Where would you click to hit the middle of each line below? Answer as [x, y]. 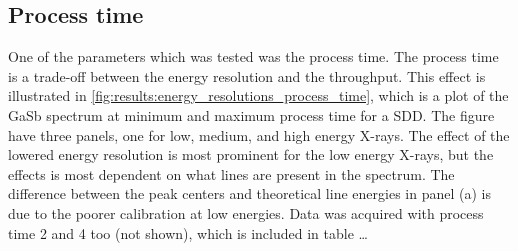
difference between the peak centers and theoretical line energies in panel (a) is [249, 193]
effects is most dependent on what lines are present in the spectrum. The [231, 173]
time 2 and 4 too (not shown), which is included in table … [188, 232]
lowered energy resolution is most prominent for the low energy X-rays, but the [251, 154]
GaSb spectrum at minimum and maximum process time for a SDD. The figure [251, 114]
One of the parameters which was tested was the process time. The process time [253, 56]
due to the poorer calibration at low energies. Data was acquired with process [246, 212]
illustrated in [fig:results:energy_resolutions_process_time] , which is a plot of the [258, 95]
